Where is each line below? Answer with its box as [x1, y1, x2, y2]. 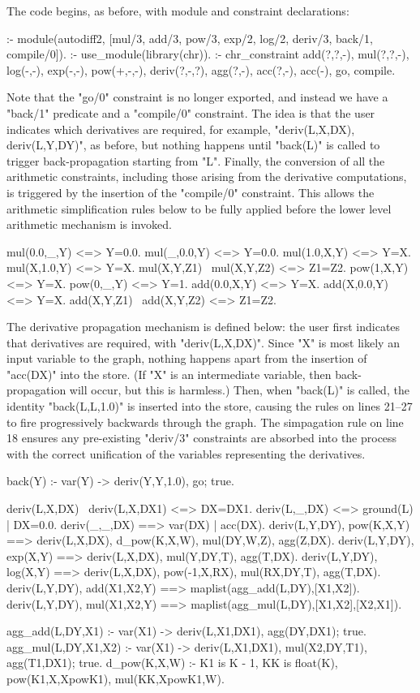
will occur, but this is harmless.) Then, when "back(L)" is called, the [69, 381, 409, 398]
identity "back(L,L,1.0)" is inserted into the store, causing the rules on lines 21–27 [6, 398, 413, 415]
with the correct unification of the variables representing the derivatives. [6, 445, 366, 462]
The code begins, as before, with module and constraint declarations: [6, 2, 349, 19]
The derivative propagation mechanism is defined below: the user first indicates [6, 318, 401, 335]
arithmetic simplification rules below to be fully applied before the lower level [6, 200, 392, 217]
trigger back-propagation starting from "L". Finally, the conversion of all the [6, 152, 385, 169]
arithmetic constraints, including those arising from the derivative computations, [6, 168, 407, 185]
